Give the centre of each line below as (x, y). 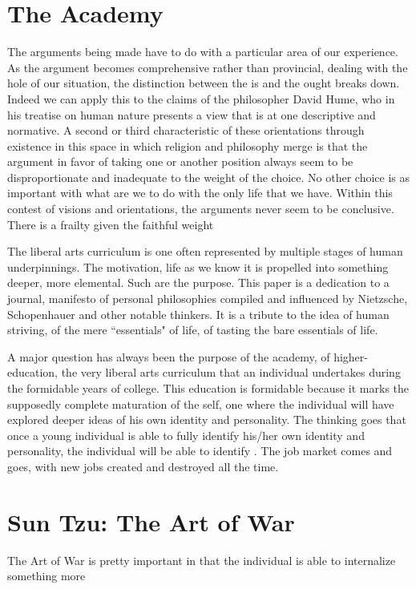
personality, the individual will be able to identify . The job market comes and (200, 451)
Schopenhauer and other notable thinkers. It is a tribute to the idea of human (198, 314)
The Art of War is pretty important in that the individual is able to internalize (202, 560)
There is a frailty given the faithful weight (111, 224)
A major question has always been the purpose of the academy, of (169, 356)
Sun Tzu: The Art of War (151, 521)
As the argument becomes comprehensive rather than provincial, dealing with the (208, 67)
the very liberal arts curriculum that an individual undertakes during (231, 372)
